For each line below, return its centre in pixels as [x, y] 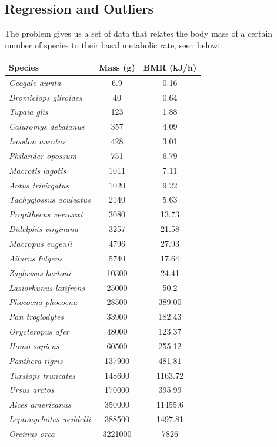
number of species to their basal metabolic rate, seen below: [112, 44]
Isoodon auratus [37, 141]
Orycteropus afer [39, 331]
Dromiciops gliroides [46, 97]
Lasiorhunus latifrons [47, 287]
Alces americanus [40, 404]
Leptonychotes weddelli [50, 419]
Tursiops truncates [42, 375]
